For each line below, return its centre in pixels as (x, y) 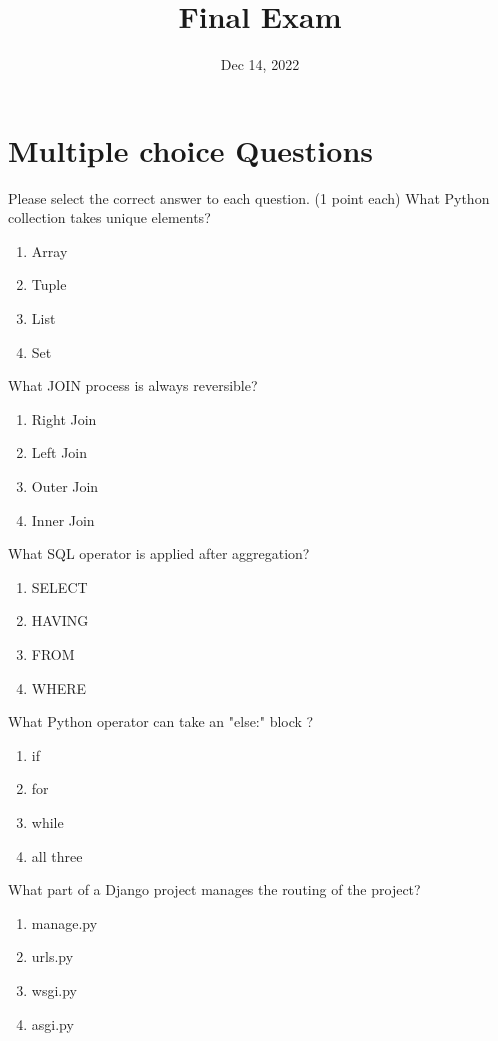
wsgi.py (54, 989)
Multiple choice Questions (190, 149)
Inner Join (63, 519)
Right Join (64, 418)
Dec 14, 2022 (260, 64)
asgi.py (52, 1023)
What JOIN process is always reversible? (133, 385)
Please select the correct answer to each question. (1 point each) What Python (249, 197)
